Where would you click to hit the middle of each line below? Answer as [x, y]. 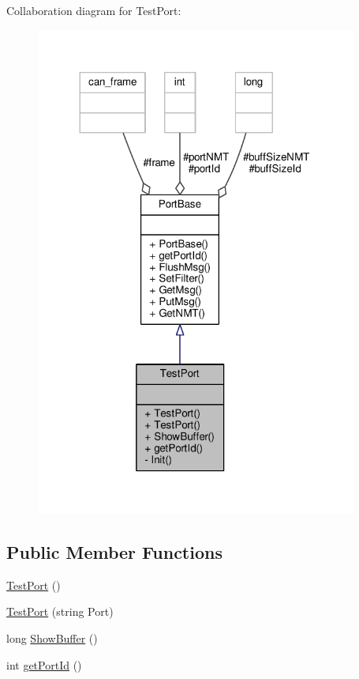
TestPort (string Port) [60, 611]
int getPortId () [44, 664]
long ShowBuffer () [52, 638]
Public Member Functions [114, 551]
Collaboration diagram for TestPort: [94, 10]
